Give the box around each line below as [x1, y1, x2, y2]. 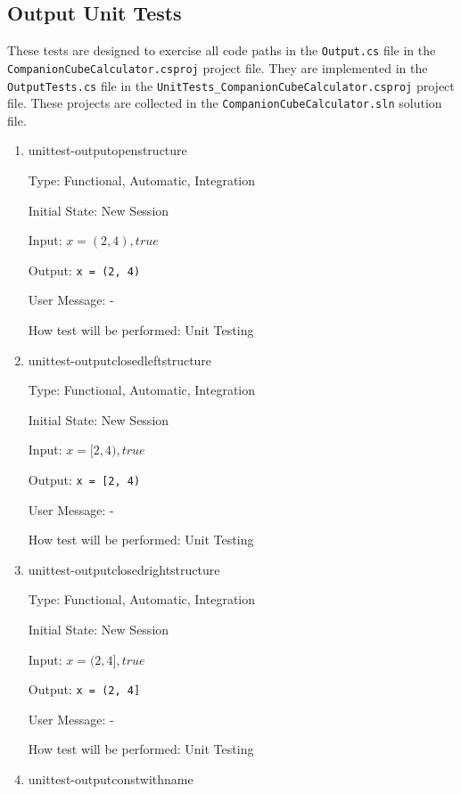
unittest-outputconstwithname [28, 770, 193, 789]
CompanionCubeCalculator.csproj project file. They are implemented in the [7, 58, 428, 77]
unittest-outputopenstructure [28, 141, 187, 160]
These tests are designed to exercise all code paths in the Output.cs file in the [7, 41, 436, 60]
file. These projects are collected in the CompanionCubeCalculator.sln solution [7, 94, 442, 112]
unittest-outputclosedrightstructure [28, 560, 220, 578]
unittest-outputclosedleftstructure [28, 350, 212, 369]
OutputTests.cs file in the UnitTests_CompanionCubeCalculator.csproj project [7, 76, 455, 94]
